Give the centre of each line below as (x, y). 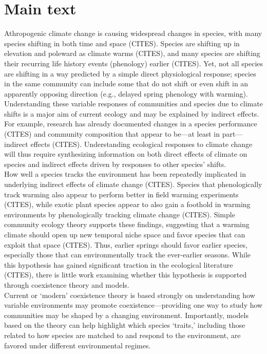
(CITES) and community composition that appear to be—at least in (112, 134)
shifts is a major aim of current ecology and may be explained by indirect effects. (132, 113)
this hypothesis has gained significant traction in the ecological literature (119, 264)
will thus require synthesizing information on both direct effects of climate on (126, 154)
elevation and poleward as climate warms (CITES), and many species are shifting (132, 53)
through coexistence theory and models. (67, 284)
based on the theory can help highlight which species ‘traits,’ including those (125, 325)
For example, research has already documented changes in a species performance (131, 124)
